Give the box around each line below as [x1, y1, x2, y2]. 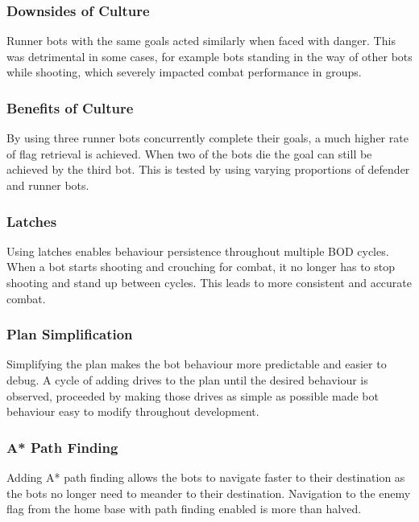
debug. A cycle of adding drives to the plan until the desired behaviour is [6, 372, 368, 388]
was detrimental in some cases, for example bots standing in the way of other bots [6, 47, 413, 64]
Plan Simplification [6, 324, 133, 344]
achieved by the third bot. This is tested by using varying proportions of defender [6, 161, 410, 178]
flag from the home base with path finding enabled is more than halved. [6, 500, 362, 517]
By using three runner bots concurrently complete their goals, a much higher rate [6, 129, 409, 146]
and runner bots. [6, 177, 89, 193]
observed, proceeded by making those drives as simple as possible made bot [6, 387, 379, 404]
